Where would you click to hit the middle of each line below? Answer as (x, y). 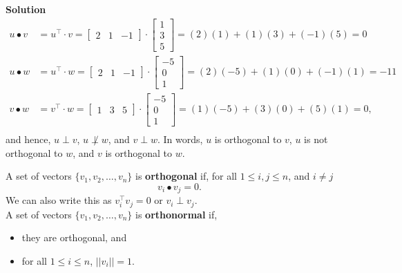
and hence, (28, 139)
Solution (26, 9)
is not (316, 139)
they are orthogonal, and (74, 237)
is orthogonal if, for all (186, 176)
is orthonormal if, (176, 214)
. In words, (180, 139)
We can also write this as (59, 200)
